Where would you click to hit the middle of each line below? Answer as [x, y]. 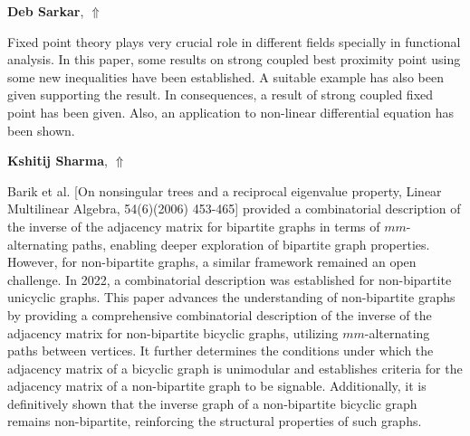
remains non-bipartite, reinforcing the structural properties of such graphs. [215, 421]
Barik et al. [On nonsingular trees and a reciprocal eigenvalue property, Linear [225, 190]
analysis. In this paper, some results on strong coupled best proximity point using [234, 59]
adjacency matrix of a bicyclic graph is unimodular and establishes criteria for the [235, 368]
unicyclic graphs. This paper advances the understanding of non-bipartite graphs [231, 297]
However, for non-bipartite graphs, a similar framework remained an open [212, 262]
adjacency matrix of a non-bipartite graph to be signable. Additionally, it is [217, 386]
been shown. [41, 130]
